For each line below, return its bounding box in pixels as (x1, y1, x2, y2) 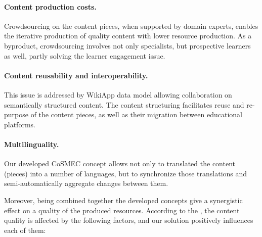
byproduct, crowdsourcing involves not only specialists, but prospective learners (4, 40, 251, 51)
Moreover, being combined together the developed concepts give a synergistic (4, 195, 243, 205)
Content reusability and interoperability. (4, 70, 148, 80)
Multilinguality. (4, 138, 59, 149)
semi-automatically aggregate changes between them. (4, 178, 168, 188)
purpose (4, 109, 28, 120)
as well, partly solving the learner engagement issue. (4, 50, 165, 61)
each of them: (4, 224, 46, 235)
